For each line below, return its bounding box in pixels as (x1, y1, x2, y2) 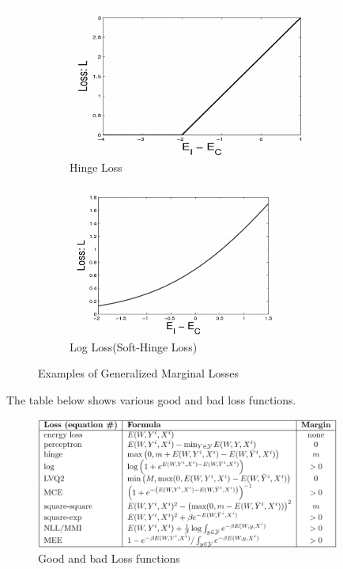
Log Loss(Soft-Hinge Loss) (70, 338, 198, 355)
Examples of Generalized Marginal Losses (38, 365, 239, 381)
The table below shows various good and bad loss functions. (6, 391, 296, 408)
